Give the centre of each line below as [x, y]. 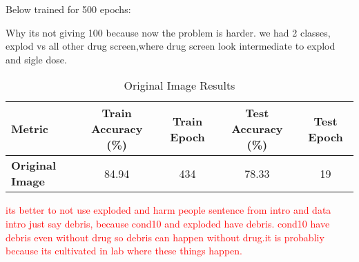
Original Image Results [179, 85]
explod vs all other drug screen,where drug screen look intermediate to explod [171, 46]
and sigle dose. [36, 59]
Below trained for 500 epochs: [68, 9]
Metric [30, 129]
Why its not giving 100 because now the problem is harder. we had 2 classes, [168, 32]
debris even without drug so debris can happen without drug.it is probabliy [165, 237]
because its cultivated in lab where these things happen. [124, 251]
